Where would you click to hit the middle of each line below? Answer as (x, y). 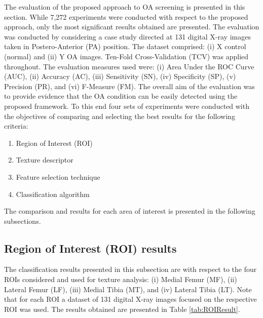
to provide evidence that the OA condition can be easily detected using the (121, 96)
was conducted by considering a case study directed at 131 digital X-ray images (127, 36)
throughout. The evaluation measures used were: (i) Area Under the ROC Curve (129, 66)
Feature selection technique (58, 176)
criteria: (16, 126)
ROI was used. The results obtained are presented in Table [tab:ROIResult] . (122, 309)
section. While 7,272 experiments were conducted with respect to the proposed (126, 16)
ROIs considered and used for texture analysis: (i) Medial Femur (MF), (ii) (121, 279)
